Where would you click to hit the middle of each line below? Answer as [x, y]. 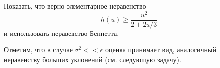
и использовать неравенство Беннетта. [62, 33]
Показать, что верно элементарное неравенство [75, 6]
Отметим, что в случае [38, 50]
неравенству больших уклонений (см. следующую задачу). [93, 59]
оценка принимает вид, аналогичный [161, 50]
